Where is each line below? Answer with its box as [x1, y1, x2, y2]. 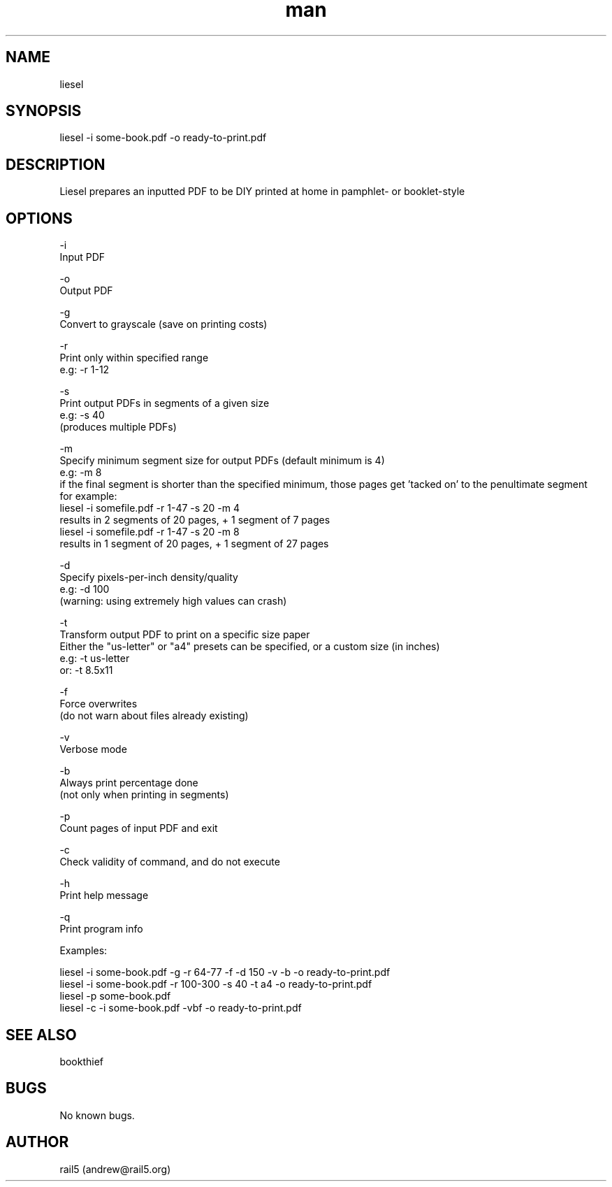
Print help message [59, 889, 149, 902]
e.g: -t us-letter [59, 652, 130, 665]
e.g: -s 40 [59, 409, 105, 422]
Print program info [59, 923, 143, 935]
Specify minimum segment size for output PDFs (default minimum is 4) [59, 454, 385, 467]
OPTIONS [6, 209, 73, 227]
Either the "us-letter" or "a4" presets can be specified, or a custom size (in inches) [59, 640, 440, 653]
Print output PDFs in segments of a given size [59, 397, 270, 410]
